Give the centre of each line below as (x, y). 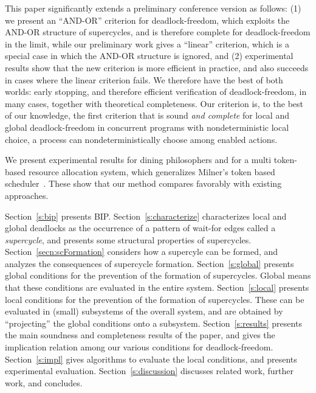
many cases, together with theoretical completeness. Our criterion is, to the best (154, 103)
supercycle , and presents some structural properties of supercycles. (128, 239)
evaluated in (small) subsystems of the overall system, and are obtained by (144, 311)
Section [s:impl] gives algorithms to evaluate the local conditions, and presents (151, 359)
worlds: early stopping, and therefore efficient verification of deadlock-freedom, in (156, 92)
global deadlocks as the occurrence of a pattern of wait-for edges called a (140, 228)
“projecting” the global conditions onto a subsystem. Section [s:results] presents (153, 323)
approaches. (27, 195)
